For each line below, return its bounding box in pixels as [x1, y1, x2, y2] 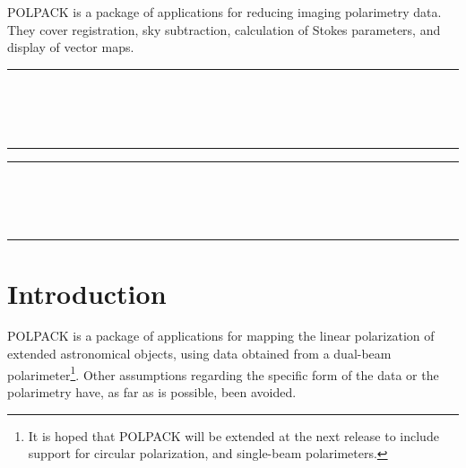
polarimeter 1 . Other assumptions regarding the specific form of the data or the [7, 362, 439, 384]
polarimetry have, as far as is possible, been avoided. [7, 382, 297, 401]
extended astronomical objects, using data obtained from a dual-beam [7, 344, 392, 363]
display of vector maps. [7, 38, 134, 56]
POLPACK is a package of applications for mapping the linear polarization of [7, 326, 435, 345]
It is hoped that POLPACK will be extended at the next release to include [28, 426, 439, 445]
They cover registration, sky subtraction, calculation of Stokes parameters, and [7, 20, 441, 39]
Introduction [7, 274, 167, 311]
